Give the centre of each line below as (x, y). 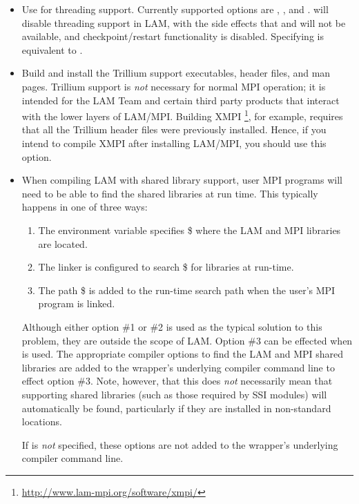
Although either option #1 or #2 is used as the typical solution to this (172, 326)
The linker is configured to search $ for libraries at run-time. (166, 267)
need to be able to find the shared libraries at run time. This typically (170, 193)
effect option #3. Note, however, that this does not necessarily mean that (177, 381)
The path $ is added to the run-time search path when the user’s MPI (187, 290)
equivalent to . (52, 49)
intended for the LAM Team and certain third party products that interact (181, 100)
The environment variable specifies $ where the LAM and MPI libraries (190, 230)
